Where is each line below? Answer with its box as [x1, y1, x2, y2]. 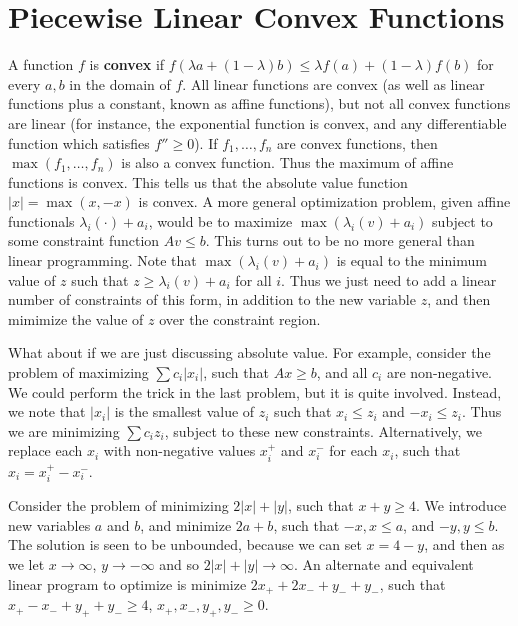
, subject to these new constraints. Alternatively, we [164, 420, 482, 441]
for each [329, 440, 378, 461]
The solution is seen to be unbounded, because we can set [8, 534, 362, 555]
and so [159, 554, 200, 575]
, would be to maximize [148, 210, 293, 231]
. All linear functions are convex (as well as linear [182, 73, 485, 94]
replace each [8, 440, 83, 461]
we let [8, 554, 45, 575]
